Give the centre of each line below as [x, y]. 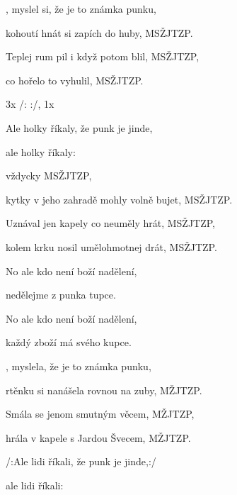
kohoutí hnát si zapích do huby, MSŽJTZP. [99, 32]
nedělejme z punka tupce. [61, 295]
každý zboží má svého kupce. [69, 342]
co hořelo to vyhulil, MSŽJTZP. [75, 80]
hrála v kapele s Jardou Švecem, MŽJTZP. [98, 437]
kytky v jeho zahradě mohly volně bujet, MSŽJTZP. [119, 199]
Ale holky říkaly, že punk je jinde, [79, 127]
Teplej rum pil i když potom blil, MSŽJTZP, [103, 56]
